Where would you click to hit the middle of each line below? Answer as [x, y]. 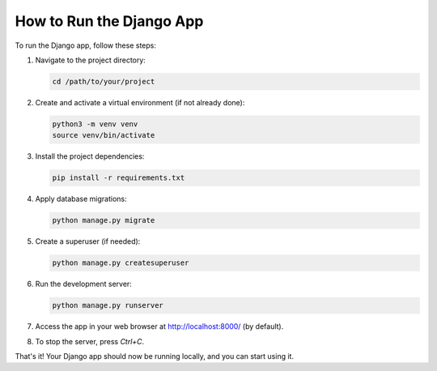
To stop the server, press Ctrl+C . [90, 341]
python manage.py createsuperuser [121, 263]
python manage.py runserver [108, 305]
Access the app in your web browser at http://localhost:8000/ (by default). [159, 326]
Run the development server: [84, 284]
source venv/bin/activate [104, 135]
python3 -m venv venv [95, 124]
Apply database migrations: [81, 199]
